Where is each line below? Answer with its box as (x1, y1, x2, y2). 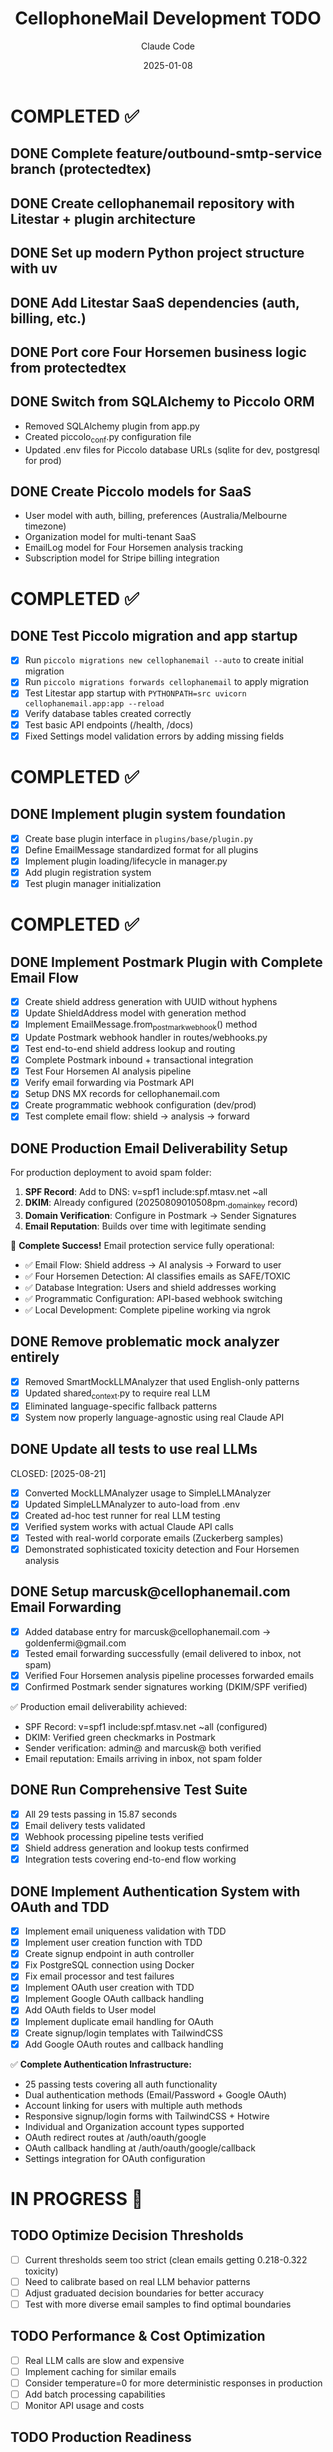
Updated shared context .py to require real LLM (24, 1387, 211, 1401)
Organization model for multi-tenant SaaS (24, 531, 197, 543)
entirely (10, 1349, 60, 1366)
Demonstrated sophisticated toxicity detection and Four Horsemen (24, 1543, 300, 1555)
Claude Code (141, 40, 195, 52)
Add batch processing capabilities (24, 2388, 166, 2400)
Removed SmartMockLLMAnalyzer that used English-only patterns (24, 1375, 300, 1387)
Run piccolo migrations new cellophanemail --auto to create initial (24, 654, 305, 666)
